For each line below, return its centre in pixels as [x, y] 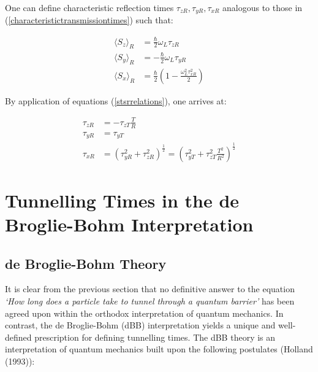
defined [18, 337]
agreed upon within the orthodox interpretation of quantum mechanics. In [144, 313]
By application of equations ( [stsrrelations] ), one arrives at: [116, 100]
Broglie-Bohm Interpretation [129, 224]
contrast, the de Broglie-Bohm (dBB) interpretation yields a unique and [140, 325]
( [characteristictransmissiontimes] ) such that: [89, 20]
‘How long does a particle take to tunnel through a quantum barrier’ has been [150, 300]
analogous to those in [263, 7]
